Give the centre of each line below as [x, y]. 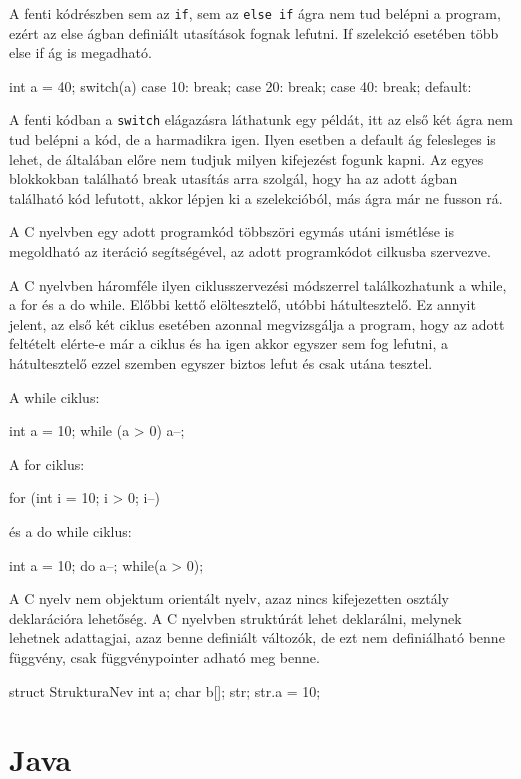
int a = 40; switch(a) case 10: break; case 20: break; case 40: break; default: [240, 85]
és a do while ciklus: [70, 531]
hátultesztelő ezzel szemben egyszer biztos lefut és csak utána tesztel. [221, 363]
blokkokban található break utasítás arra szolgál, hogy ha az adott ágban [233, 178]
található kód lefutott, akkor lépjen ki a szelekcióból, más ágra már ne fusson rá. [256, 197]
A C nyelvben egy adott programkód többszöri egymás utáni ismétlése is [231, 231]
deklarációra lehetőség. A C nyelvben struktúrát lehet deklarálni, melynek [235, 617]
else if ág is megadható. [80, 52]
